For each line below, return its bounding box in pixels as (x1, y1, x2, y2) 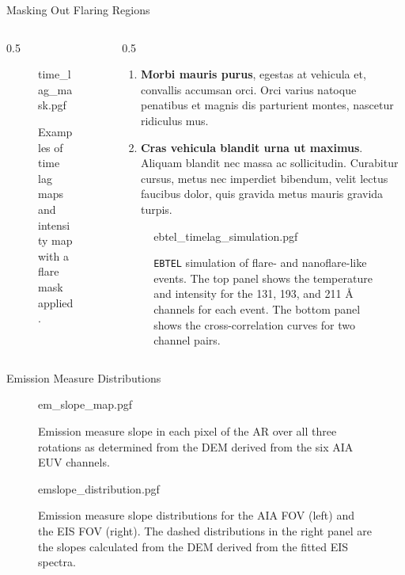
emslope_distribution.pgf (38, 480, 160, 497)
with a (38, 247, 69, 264)
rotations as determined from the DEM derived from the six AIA (38, 438, 354, 455)
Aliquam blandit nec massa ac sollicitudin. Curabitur (140, 154, 399, 171)
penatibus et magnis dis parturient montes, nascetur (140, 97, 394, 113)
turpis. (140, 200, 172, 217)
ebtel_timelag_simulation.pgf (153, 227, 298, 244)
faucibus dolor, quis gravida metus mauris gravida (140, 185, 384, 202)
